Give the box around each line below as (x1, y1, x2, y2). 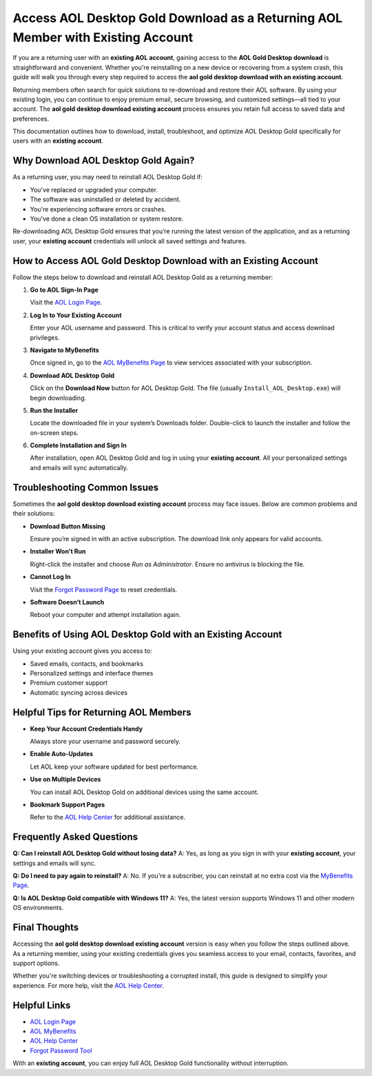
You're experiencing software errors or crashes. (30, 205, 167, 213)
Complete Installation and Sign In (30, 441, 127, 449)
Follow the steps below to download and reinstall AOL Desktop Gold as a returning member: (12, 273, 273, 281)
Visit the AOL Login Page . (30, 298, 103, 307)
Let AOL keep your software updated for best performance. (30, 762, 199, 771)
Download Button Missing (30, 522, 106, 530)
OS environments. (12, 904, 64, 912)
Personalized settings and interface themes (30, 669, 154, 677)
